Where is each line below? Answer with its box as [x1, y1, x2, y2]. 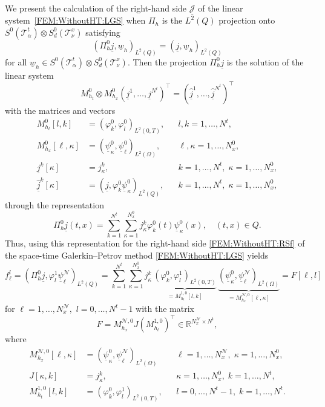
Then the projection [133, 55, 207, 68]
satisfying [85, 25, 120, 38]
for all [5, 55, 27, 68]
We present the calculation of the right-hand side [5, 2, 187, 14]
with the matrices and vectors [5, 104, 116, 116]
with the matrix [136, 302, 194, 314]
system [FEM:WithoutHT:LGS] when [5, 14, 146, 27]
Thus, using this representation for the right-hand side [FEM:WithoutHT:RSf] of [5, 237, 305, 250]
